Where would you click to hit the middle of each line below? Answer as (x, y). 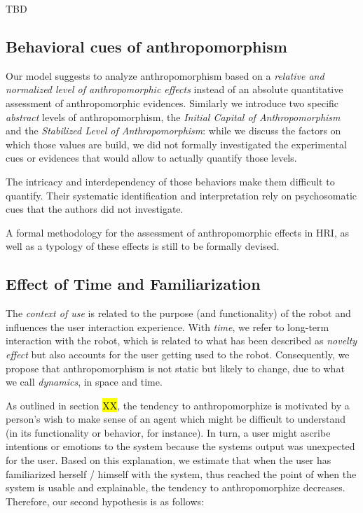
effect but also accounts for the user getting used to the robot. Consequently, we (178, 354)
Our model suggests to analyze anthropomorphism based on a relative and (165, 75)
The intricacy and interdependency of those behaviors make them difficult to (170, 181)
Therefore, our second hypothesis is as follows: (105, 501)
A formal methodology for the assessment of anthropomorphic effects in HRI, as (177, 232)
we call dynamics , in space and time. (84, 382)
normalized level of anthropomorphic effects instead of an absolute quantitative (174, 89)
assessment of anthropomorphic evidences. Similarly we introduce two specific (172, 103)
